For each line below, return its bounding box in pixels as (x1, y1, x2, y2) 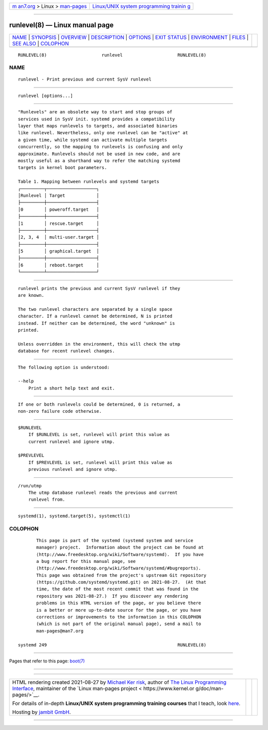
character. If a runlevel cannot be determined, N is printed (18, 313, 173, 319)
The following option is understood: (18, 365, 110, 370)
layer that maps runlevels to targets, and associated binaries (18, 123, 178, 129)
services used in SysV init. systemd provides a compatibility (18, 116, 175, 122)
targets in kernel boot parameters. (18, 165, 107, 171)
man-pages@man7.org (36, 628, 84, 634)
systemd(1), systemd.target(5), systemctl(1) (18, 513, 131, 519)
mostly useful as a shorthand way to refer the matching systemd (18, 158, 181, 164)
